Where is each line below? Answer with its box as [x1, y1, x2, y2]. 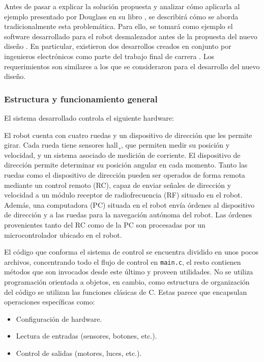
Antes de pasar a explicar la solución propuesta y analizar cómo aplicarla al [4, 1, 240, 11]
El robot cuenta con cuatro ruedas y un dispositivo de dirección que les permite [4, 129, 252, 140]
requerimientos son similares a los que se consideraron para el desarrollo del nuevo [4, 61, 260, 71]
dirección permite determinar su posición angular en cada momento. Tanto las [4, 159, 248, 170]
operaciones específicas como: [4, 296, 95, 307]
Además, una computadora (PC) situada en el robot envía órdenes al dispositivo [4, 199, 255, 210]
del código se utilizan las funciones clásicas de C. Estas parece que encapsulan [4, 286, 247, 297]
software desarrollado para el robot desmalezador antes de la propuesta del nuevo [4, 31, 257, 41]
